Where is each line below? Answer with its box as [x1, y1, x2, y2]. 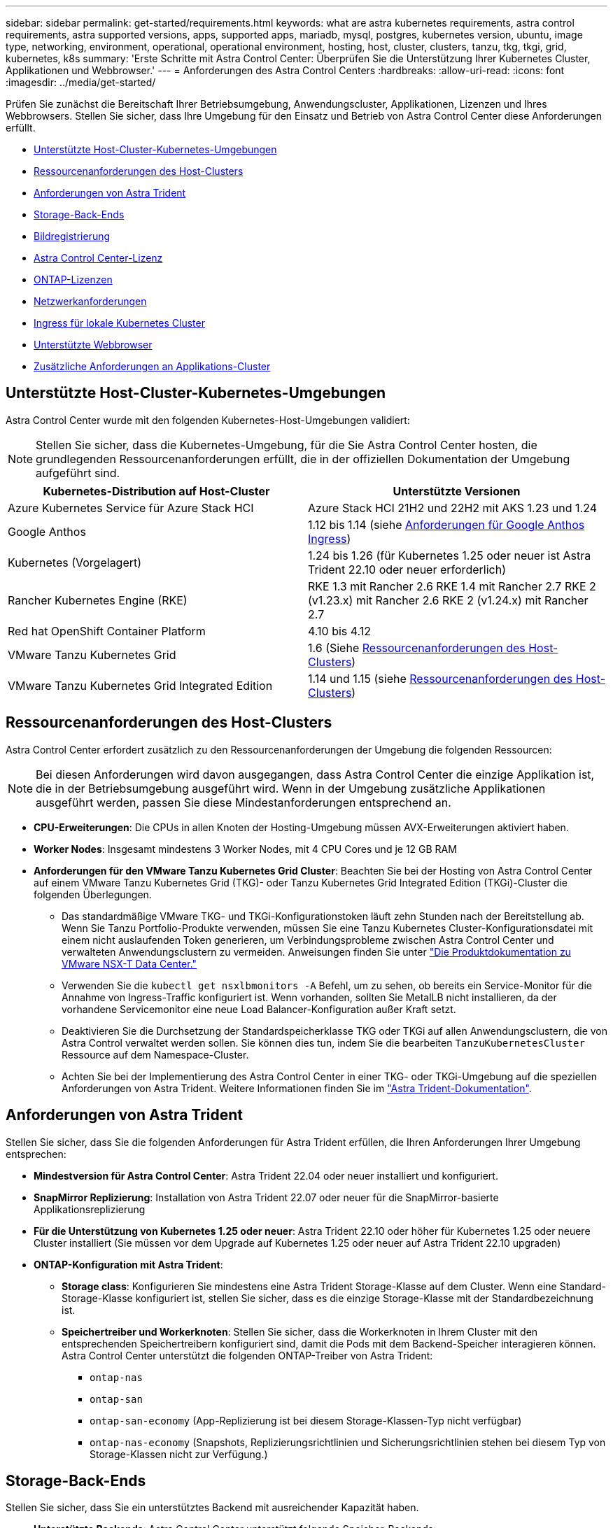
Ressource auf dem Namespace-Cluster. [62, 1048, 249, 1061]
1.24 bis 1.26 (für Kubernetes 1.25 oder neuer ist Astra [308, 548, 591, 563]
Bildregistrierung [34, 230, 111, 242]
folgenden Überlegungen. [34, 888, 152, 900]
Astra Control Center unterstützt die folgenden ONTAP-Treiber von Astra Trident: [62, 1349, 433, 1361]
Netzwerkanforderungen [34, 295, 147, 307]
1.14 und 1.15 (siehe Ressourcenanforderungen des [308, 671, 573, 686]
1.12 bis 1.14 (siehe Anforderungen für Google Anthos [308, 517, 585, 532]
